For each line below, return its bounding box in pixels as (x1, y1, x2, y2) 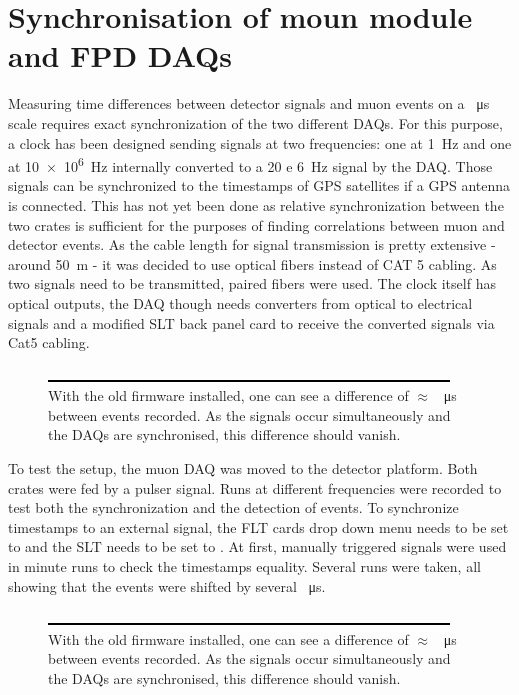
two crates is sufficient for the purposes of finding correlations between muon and (8, 214, 505, 235)
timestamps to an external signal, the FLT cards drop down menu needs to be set (8, 516, 509, 537)
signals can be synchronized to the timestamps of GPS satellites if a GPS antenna (8, 175, 511, 196)
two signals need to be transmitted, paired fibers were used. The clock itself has (8, 273, 496, 294)
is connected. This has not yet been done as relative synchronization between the (8, 194, 504, 215)
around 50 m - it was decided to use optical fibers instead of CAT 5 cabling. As (8, 253, 497, 274)
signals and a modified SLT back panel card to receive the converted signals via (8, 312, 495, 333)
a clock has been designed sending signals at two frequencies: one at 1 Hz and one (8, 132, 512, 153)
